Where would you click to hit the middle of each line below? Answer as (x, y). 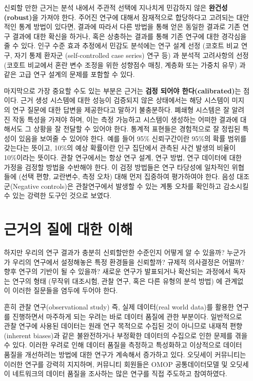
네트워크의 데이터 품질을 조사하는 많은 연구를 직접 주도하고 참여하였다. (120, 373)
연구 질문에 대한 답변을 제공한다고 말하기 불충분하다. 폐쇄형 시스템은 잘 (121, 109)
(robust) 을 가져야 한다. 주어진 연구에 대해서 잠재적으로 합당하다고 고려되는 (119, 17)
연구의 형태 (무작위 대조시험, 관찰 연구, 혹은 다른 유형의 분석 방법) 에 (117, 281)
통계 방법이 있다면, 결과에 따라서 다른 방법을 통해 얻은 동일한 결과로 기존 (129, 27)
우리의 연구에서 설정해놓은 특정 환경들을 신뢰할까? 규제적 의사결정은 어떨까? (128, 262)
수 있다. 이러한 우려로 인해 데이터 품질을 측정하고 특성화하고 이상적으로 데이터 (123, 345)
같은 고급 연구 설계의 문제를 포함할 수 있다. (69, 74)
